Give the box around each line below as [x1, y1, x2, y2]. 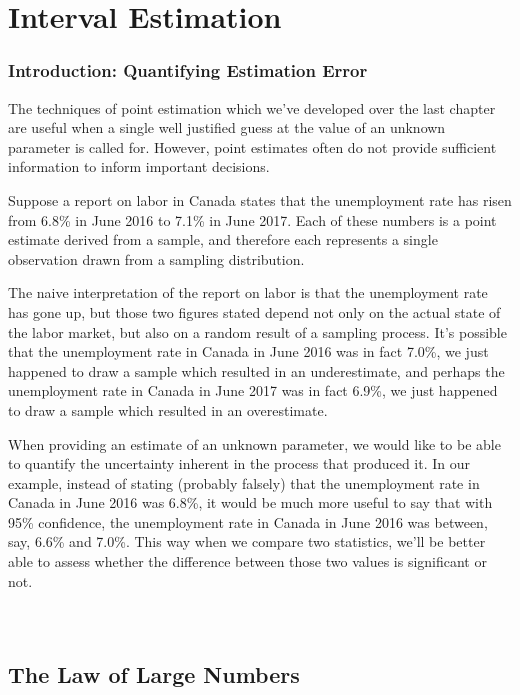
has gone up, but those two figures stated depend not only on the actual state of [8, 301, 501, 322]
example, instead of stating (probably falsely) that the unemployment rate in [8, 472, 480, 493]
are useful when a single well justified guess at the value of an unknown [8, 117, 446, 138]
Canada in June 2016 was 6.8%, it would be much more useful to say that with [8, 492, 493, 513]
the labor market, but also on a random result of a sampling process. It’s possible [8, 321, 507, 342]
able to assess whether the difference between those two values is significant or [8, 551, 487, 572]
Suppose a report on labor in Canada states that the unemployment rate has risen [8, 189, 512, 210]
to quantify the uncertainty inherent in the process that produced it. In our [8, 453, 471, 474]
